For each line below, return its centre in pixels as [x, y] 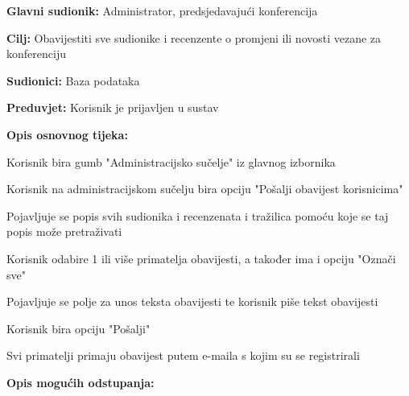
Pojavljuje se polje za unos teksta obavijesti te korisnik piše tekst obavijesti [192, 301]
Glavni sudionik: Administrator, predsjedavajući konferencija [162, 10]
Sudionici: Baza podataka [73, 80]
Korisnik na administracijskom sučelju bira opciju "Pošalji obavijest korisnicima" [205, 189]
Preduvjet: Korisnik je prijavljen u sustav [113, 107]
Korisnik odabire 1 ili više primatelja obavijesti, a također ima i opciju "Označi [201, 258]
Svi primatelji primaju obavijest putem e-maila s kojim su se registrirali [183, 355]
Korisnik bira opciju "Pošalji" [78, 328]
